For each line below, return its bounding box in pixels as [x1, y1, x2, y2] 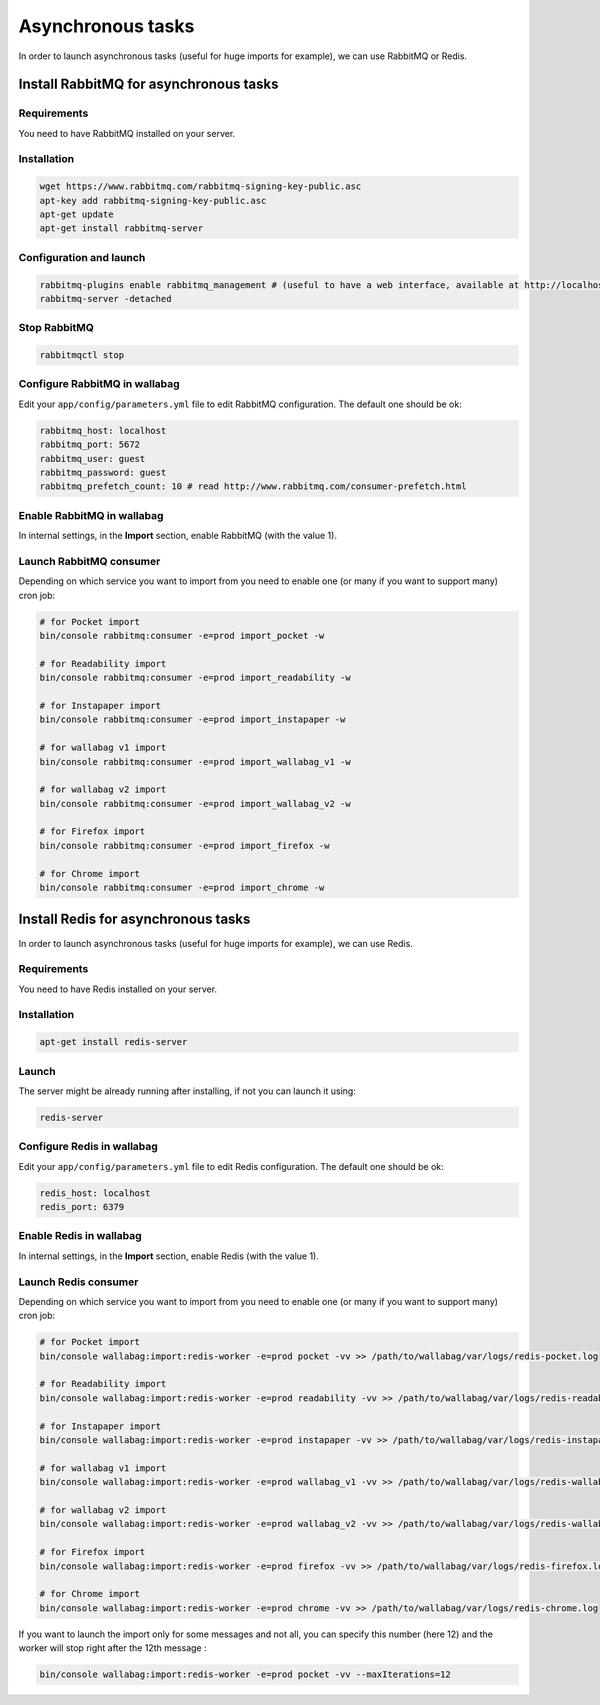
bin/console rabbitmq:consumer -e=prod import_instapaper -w [39, 714, 346, 725]
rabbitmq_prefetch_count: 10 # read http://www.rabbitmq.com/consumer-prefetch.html [39, 481, 467, 492]
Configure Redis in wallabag [18, 1140, 159, 1154]
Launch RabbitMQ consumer [18, 554, 161, 568]
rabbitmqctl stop [39, 350, 125, 361]
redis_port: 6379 [39, 1201, 125, 1213]
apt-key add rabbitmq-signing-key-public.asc [39, 195, 267, 206]
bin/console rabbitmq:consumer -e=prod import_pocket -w [39, 630, 325, 642]
